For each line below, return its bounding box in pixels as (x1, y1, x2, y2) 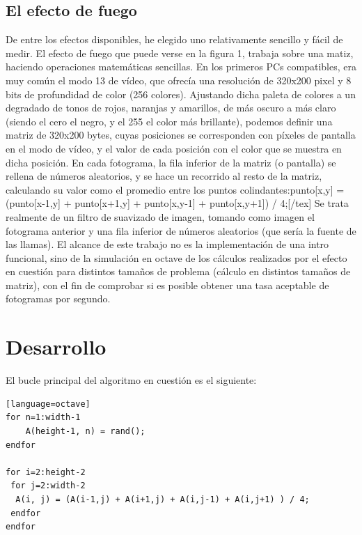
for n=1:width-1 (6, 412, 81, 423)
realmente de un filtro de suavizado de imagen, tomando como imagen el (6, 209, 315, 224)
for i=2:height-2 (6, 467, 86, 477)
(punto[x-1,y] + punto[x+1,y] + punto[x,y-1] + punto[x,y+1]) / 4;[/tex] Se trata (6, 196, 349, 210)
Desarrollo (6, 332, 107, 361)
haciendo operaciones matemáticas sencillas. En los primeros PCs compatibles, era (6, 59, 356, 74)
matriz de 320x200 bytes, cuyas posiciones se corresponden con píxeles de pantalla (6, 127, 356, 142)
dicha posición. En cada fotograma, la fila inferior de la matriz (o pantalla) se (6, 155, 336, 169)
